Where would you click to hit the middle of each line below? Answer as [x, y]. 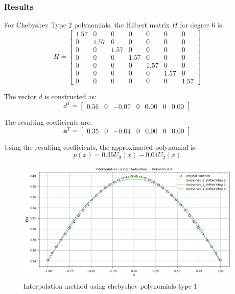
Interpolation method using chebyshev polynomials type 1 [110, 285]
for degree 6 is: [202, 25]
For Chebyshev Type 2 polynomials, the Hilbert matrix [87, 25]
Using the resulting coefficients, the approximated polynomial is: [101, 147]
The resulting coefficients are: [48, 122]
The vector [20, 96]
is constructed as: [70, 96]
